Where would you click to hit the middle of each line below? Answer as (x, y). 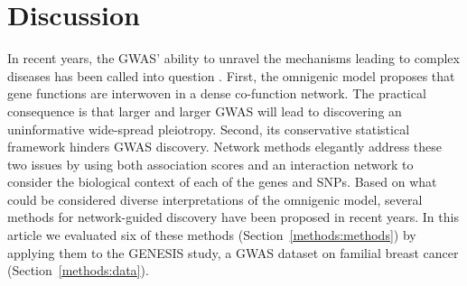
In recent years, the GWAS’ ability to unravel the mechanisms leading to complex (233, 58)
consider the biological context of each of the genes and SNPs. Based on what (222, 182)
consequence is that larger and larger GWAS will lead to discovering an (205, 111)
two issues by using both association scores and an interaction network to (210, 164)
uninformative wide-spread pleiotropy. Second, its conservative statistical (209, 129)
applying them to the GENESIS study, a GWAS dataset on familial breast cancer (233, 252)
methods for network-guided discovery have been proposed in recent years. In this (233, 217)
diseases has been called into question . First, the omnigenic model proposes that (231, 75)
